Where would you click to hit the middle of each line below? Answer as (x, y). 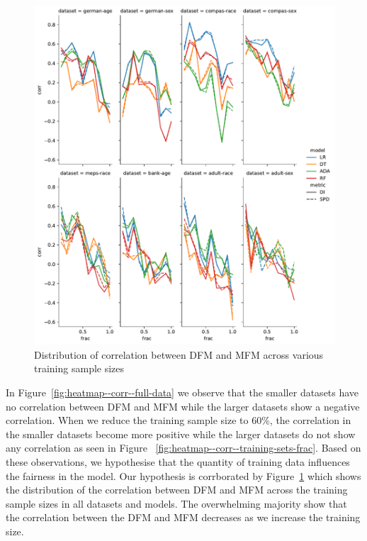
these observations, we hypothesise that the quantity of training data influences (178, 461)
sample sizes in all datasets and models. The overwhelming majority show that (176, 503)
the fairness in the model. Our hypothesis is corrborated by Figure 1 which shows (183, 475)
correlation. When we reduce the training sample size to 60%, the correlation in (179, 420)
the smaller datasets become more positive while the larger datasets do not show (181, 434)
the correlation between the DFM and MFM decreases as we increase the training (183, 517)
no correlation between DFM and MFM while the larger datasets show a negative (183, 406)
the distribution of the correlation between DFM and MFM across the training (177, 490)
